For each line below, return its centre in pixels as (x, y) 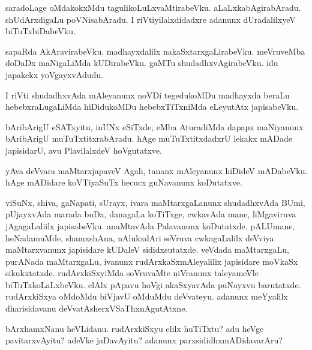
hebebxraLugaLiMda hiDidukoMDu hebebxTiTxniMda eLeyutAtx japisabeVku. (152, 107)
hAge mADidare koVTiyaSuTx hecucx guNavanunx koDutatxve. (124, 182)
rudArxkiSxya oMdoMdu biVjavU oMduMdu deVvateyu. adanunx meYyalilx (147, 296)
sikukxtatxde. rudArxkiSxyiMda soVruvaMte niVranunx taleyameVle (132, 273)
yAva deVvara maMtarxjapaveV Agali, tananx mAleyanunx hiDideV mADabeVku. (157, 170)
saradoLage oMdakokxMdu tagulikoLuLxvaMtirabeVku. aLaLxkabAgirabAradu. (153, 7)
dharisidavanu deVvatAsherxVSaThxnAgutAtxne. (97, 308)
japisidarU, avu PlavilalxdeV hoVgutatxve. (84, 150)
